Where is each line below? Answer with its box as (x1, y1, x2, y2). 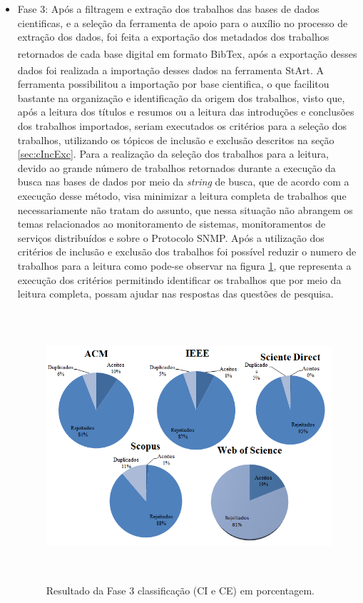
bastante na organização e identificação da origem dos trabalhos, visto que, (17, 90, 345, 105)
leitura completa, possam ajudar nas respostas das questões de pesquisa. (17, 286, 334, 301)
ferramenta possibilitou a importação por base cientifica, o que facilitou (17, 76, 329, 91)
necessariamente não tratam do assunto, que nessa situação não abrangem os (17, 202, 353, 217)
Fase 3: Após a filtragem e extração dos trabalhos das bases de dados (17, 1, 319, 16)
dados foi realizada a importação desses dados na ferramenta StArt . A (17, 62, 324, 77)
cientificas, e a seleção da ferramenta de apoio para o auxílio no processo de (17, 15, 348, 30)
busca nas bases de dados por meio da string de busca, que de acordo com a (17, 174, 349, 189)
